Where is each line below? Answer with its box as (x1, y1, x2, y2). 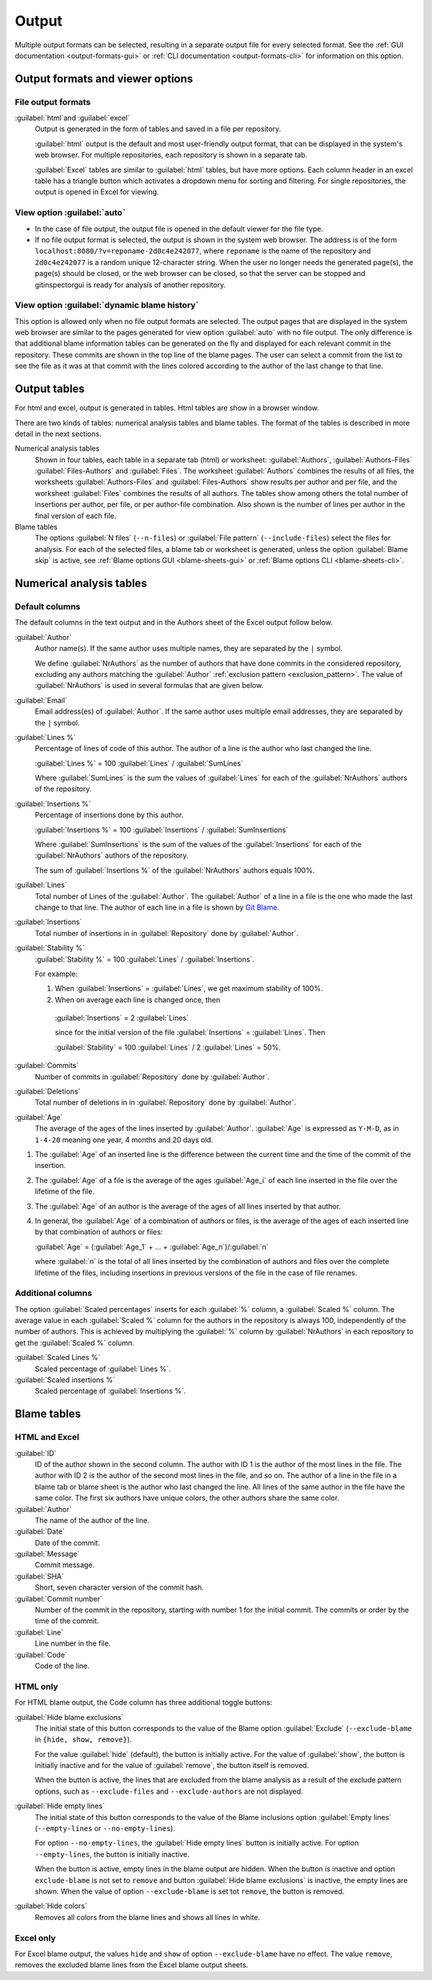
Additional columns (14, 1288, 92, 1299)
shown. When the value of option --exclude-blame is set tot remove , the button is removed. (34, 1886, 345, 1896)
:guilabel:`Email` (14, 695, 68, 705)
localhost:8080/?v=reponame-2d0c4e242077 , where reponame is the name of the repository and (34, 246, 371, 256)
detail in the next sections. (14, 429, 102, 438)
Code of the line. (34, 1661, 90, 1670)
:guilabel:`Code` (14, 1650, 68, 1659)
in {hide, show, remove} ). (34, 1734, 132, 1744)
